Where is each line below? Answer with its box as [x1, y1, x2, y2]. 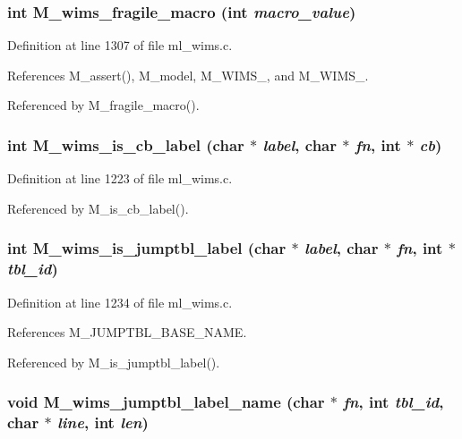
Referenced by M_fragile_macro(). [7, 96, 200, 114]
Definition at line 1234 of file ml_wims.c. [7, 292, 233, 311]
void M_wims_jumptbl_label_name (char [7, 391, 325, 413]
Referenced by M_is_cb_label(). [7, 198, 189, 217]
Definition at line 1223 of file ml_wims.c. [7, 169, 233, 188]
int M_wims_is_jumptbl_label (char [7, 237, 287, 259]
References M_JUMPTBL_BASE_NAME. [7, 323, 247, 342]
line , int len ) [56, 411, 149, 434]
